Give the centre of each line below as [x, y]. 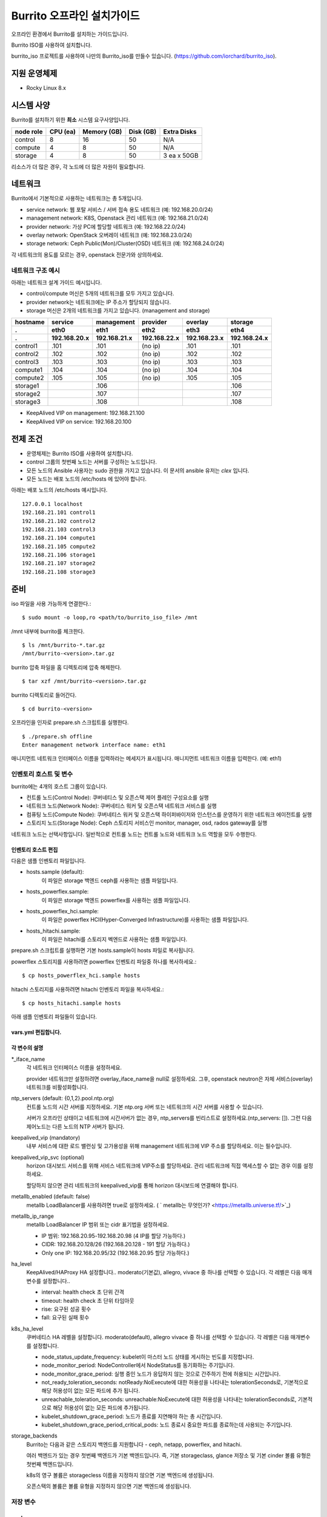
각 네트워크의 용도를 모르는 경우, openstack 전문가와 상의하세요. [87, 254]
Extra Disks [180, 132]
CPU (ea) [62, 132]
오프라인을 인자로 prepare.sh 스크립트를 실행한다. [70, 723]
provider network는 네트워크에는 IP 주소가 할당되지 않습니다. [99, 302]
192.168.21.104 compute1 [59, 538]
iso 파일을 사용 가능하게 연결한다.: [51, 603]
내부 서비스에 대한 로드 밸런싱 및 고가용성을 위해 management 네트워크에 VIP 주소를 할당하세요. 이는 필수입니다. [159, 1146]
